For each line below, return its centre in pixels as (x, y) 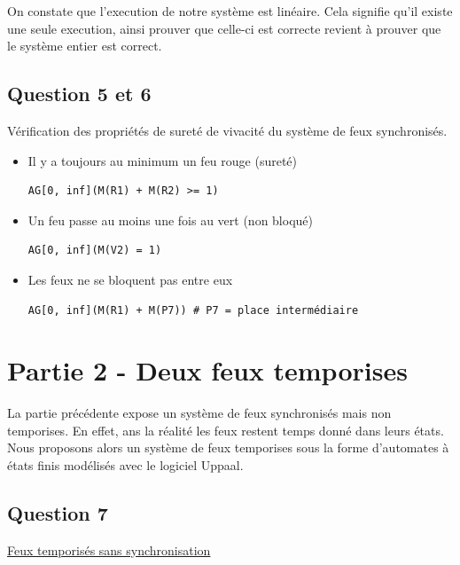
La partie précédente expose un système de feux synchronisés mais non (199, 413)
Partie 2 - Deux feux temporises (207, 370)
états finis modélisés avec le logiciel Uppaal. (125, 465)
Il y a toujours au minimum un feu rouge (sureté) (163, 160)
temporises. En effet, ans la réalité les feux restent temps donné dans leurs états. (226, 430)
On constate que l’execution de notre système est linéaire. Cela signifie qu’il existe (230, 11)
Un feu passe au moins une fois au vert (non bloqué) (170, 220)
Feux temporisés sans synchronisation (109, 549)
